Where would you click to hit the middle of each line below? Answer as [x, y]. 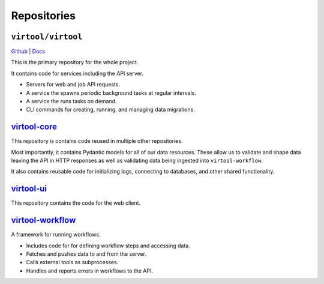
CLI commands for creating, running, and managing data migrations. [110, 110]
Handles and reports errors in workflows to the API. [89, 271]
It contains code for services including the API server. [77, 73]
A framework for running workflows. [56, 235]
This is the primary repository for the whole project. [75, 62]
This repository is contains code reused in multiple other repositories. [97, 141]
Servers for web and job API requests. [73, 85]
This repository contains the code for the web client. [76, 203]
